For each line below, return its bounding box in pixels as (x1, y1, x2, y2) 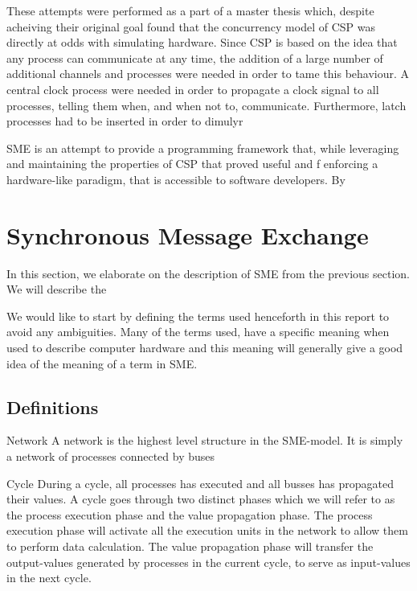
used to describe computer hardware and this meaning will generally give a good (6, 339, 403, 356)
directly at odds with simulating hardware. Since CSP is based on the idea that (6, 34, 398, 51)
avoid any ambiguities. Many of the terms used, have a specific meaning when (6, 323, 390, 340)
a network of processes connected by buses (6, 448, 215, 465)
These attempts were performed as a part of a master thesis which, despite (6, 2, 374, 18)
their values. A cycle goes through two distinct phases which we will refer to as (6, 490, 395, 507)
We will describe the (6, 281, 107, 298)
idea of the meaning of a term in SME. (6, 355, 198, 371)
